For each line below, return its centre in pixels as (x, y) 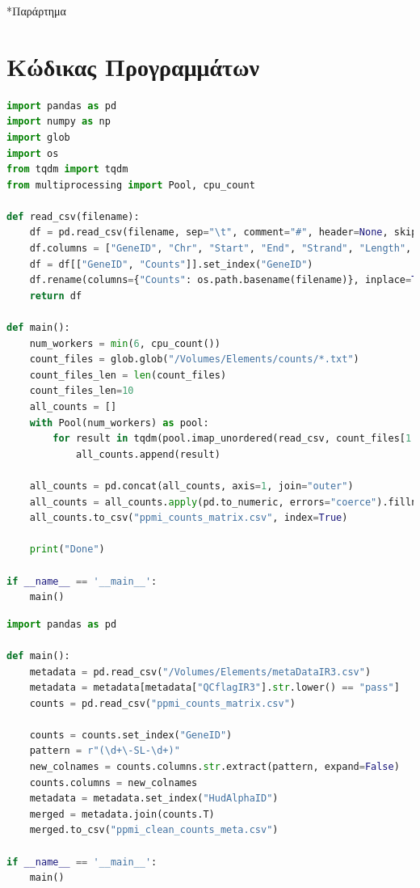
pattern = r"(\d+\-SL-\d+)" (105, 751)
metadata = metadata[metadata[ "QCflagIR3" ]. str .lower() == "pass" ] (214, 688)
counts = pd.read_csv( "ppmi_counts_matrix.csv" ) (162, 703)
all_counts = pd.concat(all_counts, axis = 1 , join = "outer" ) (191, 486)
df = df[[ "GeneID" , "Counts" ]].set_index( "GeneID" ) (171, 264)
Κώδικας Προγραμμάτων (133, 66)
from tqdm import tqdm (67, 169)
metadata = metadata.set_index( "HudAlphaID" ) (154, 799)
